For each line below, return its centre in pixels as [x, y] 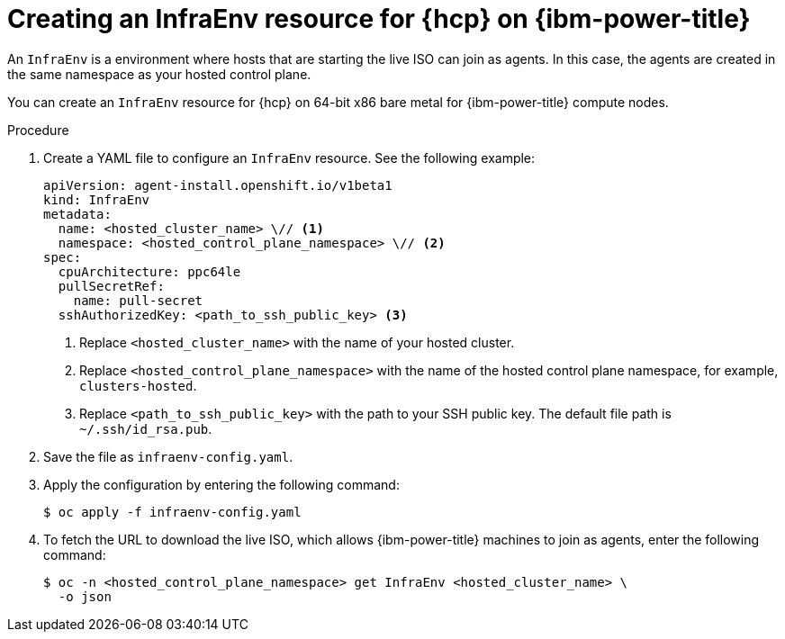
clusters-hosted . [138, 385]
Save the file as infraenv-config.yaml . [168, 456]
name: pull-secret [138, 300]
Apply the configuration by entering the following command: [221, 484]
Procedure [38, 130]
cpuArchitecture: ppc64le [149, 271]
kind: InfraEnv [97, 199]
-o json [85, 596]
